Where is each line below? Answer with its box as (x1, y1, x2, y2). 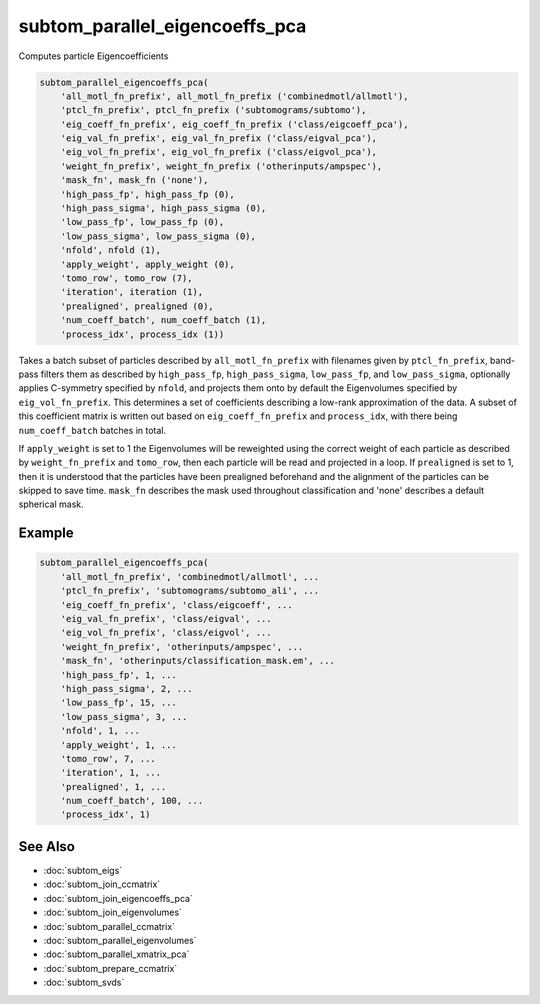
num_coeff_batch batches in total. (18, 424, 167, 436)
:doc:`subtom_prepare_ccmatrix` (43, 962, 178, 974)
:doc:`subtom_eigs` (43, 864, 123, 876)
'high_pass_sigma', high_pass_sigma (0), (60, 203, 267, 214)
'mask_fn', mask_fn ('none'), (60, 175, 209, 186)
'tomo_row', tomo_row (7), (60, 273, 194, 284)
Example (18, 525, 74, 542)
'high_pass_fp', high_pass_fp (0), (60, 188, 235, 200)
